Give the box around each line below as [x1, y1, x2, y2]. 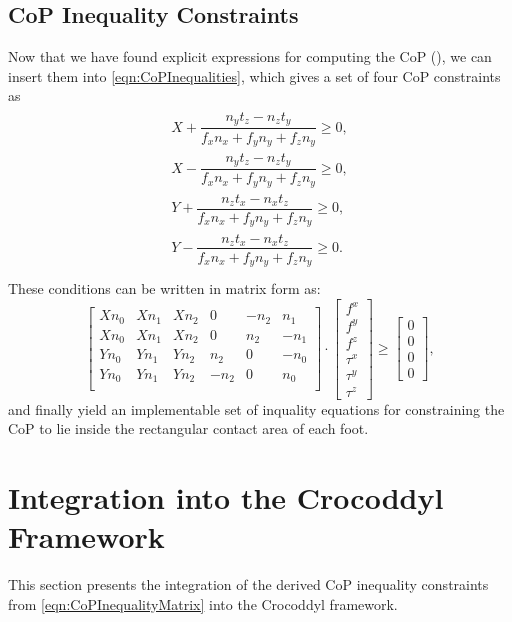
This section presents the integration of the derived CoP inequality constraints [8, 574, 489, 595]
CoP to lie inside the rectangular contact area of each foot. [8, 418, 369, 439]
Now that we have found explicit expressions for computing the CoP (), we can [8, 46, 492, 67]
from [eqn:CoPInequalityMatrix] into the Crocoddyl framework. [8, 593, 398, 614]
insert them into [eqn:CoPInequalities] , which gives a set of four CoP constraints [8, 65, 501, 86]
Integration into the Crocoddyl [8, 476, 444, 517]
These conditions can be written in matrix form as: [8, 278, 321, 299]
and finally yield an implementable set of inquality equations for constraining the [8, 398, 505, 419]
